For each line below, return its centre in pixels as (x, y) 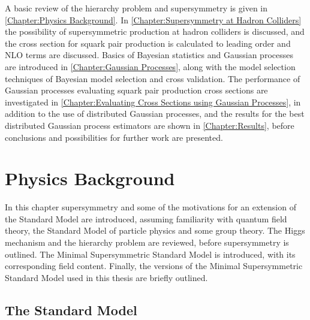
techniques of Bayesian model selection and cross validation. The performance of (153, 78)
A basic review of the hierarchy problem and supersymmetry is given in (136, 8)
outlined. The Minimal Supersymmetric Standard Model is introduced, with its (150, 254)
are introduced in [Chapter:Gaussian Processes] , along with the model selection (150, 66)
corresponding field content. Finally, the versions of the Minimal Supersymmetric (154, 266)
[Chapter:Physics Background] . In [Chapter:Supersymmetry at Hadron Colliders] (153, 19)
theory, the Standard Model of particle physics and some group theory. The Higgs (155, 230)
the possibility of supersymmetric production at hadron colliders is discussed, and (155, 31)
